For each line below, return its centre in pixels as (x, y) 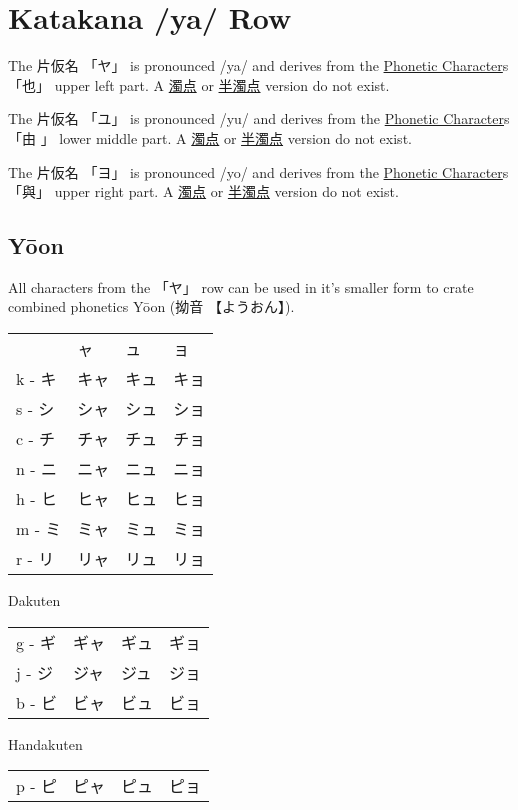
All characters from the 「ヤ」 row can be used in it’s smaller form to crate (241, 286)
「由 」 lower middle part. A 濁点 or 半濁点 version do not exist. (210, 137)
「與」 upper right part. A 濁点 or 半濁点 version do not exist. (203, 191)
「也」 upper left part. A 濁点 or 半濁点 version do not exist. (199, 84)
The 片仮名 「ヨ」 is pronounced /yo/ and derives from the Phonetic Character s (258, 171)
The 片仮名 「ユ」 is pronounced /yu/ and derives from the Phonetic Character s (259, 118)
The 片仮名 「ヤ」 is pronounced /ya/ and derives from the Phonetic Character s (258, 65)
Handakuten (45, 743)
